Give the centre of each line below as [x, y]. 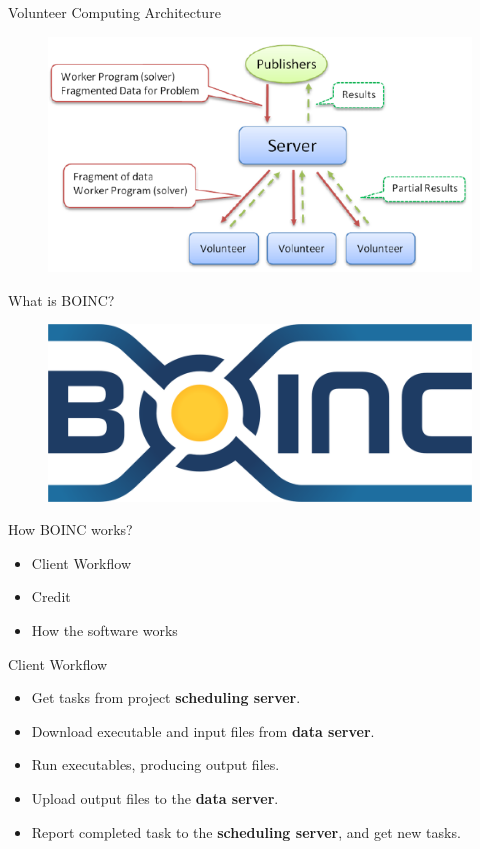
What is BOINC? [61, 299]
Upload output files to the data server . [155, 798]
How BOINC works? [70, 529]
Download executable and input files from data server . [203, 730]
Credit [51, 596]
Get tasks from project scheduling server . [166, 697]
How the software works [104, 630]
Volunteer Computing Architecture [114, 12]
